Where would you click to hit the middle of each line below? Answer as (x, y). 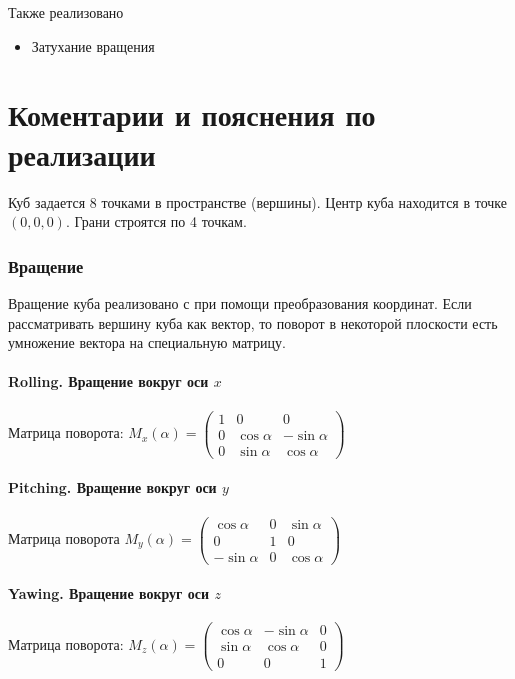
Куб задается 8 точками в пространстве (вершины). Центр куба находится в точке (258, 201)
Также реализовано (66, 12)
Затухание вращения (93, 45)
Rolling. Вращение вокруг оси (108, 381)
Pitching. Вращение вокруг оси (112, 487)
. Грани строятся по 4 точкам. (156, 221)
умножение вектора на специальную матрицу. (147, 342)
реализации (82, 153)
